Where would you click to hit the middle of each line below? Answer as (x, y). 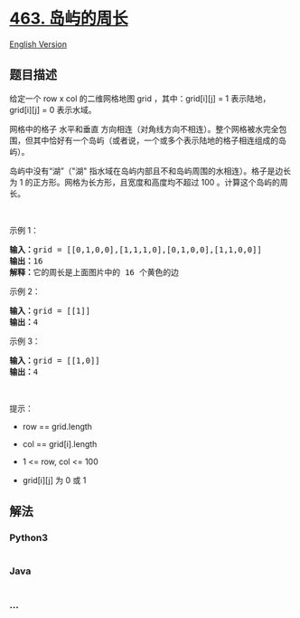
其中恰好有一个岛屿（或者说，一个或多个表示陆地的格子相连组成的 (155, 140)
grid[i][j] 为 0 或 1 (54, 480)
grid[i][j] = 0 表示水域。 (53, 109)
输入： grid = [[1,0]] (55, 360)
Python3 (28, 537)
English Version (38, 44)
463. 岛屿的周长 (69, 19)
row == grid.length (57, 426)
